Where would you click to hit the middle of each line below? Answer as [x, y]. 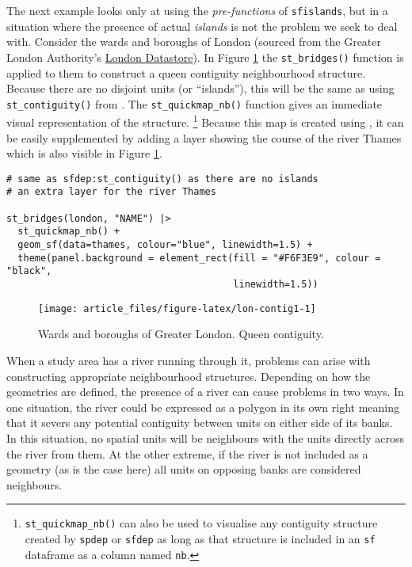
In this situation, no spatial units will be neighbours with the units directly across [206, 438]
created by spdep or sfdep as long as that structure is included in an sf [200, 538]
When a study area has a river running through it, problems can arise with [189, 360]
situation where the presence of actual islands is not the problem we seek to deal [202, 26]
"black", [29, 271]
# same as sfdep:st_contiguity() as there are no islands [162, 179]
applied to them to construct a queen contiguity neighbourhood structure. [186, 72]
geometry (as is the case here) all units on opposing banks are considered [184, 469]
